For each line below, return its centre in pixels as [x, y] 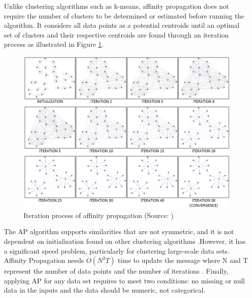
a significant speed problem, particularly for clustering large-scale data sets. [117, 250]
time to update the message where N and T [183, 260]
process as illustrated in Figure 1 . [54, 44]
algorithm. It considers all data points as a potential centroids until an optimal [122, 25]
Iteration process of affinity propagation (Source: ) [98, 215]
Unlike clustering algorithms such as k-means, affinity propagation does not [116, 6]
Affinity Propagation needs [44, 260]
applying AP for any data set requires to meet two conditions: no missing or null [125, 280]
